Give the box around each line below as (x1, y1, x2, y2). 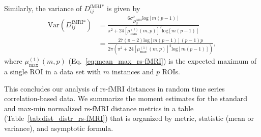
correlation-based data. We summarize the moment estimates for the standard (4, 93, 248, 104)
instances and (111, 66, 154, 77)
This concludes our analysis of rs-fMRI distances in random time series (4, 83, 225, 94)
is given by (106, 3, 140, 13)
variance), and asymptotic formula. (4, 123, 113, 133)
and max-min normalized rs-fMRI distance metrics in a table (4, 103, 194, 113)
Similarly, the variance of (4, 3, 82, 13)
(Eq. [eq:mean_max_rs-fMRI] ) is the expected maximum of (68, 56, 257, 66)
